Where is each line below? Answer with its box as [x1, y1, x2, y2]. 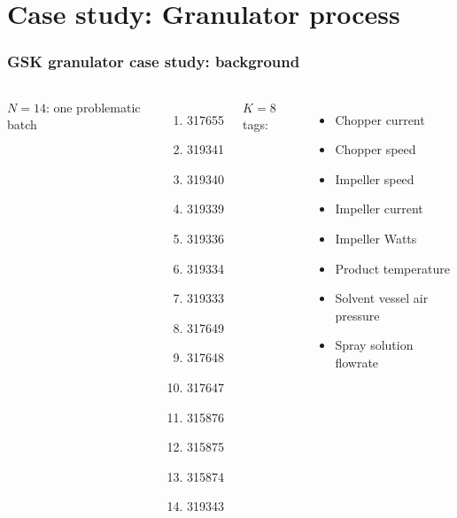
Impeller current [335, 199, 423, 218]
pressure [335, 305, 380, 324]
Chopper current [335, 110, 425, 128]
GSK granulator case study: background [7, 50, 300, 73]
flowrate [335, 352, 379, 371]
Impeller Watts [335, 228, 417, 247]
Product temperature [335, 259, 450, 277]
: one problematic [45, 97, 141, 116]
